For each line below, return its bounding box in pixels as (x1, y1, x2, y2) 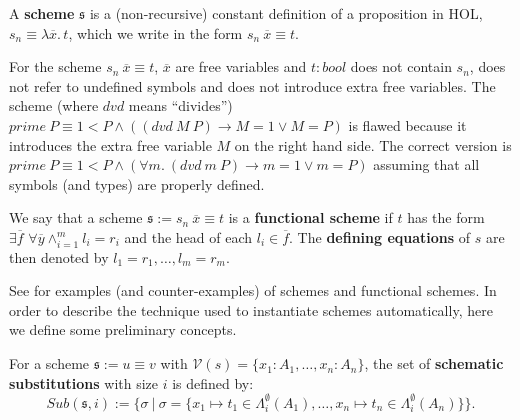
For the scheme (9, 56, 102, 77)
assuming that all (373, 154, 480, 175)
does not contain (350, 56, 452, 77)
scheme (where (9, 95, 99, 116)
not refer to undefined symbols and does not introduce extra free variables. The (9, 75, 496, 96)
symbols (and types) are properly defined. (9, 173, 265, 194)
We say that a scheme (9, 207, 143, 228)
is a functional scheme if (228, 207, 393, 228)
